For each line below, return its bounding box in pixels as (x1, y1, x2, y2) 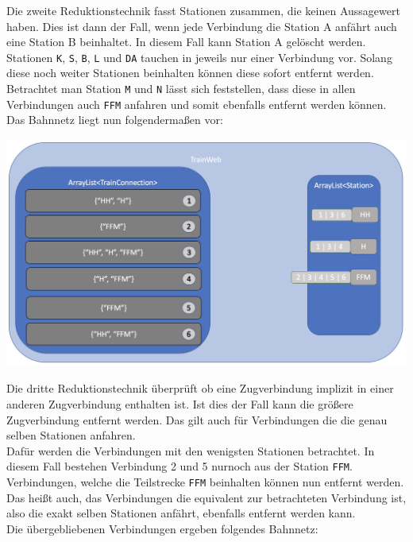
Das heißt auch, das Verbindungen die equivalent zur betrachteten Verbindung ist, (6, 489, 407, 505)
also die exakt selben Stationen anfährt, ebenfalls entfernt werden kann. (6, 505, 356, 521)
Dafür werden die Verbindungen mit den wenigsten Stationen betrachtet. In (6, 442, 375, 459)
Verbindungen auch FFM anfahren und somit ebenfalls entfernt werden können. (6, 95, 387, 112)
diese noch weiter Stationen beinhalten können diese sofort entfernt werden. (6, 64, 374, 81)
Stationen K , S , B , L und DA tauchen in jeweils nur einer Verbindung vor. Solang (6, 48, 392, 65)
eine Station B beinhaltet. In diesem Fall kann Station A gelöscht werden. (6, 33, 366, 50)
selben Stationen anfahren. (6, 427, 136, 443)
